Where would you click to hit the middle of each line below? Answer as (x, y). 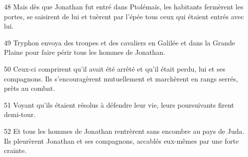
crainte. (15, 150)
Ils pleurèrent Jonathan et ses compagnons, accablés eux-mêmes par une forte (122, 140)
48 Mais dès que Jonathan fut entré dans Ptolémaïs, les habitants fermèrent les (124, 6)
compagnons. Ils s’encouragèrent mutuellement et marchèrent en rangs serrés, (121, 78)
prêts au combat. (30, 88)
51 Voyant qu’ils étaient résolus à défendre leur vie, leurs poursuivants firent (119, 104)
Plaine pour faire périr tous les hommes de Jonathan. (85, 52)
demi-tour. (20, 114)
